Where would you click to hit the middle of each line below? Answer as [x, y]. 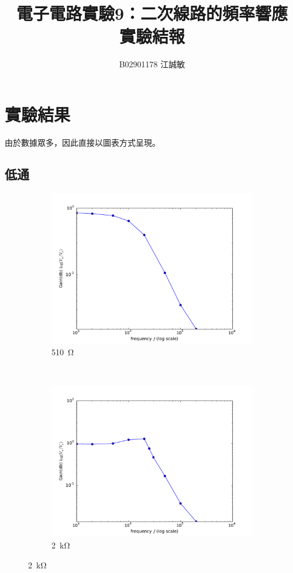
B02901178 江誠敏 [152, 64]
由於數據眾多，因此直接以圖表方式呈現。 [82, 142]
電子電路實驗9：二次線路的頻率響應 [152, 13]
